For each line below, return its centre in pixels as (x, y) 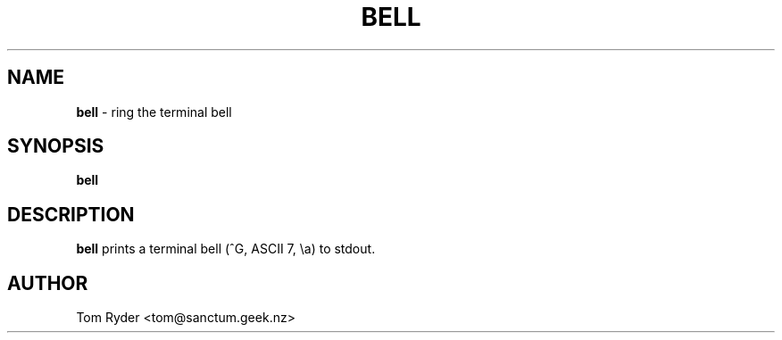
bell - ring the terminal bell (154, 112)
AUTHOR (48, 283)
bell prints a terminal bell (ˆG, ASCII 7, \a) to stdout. (226, 249)
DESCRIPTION (71, 214)
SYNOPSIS (56, 146)
